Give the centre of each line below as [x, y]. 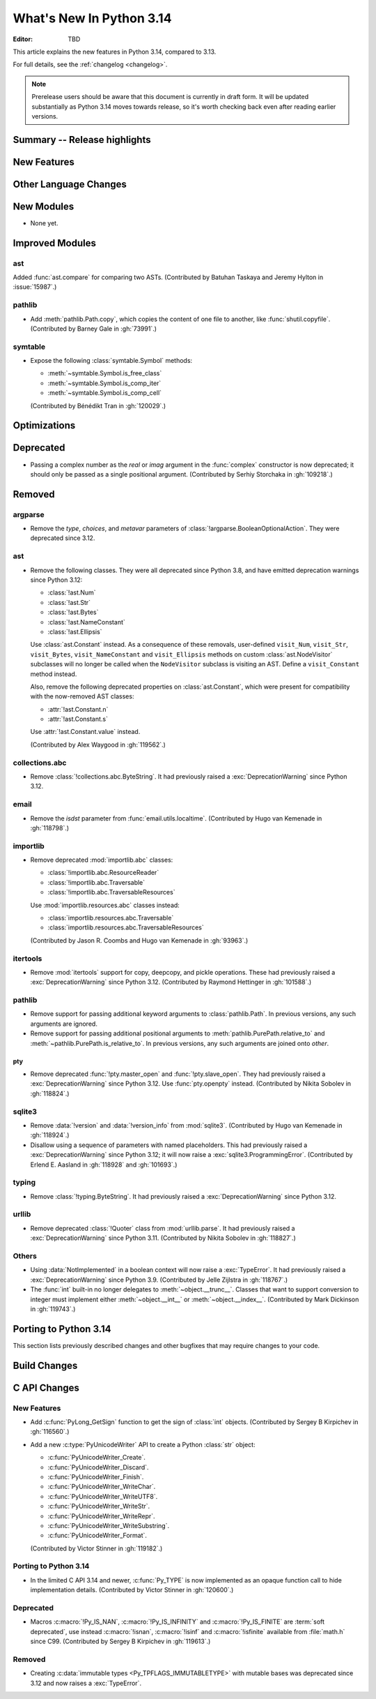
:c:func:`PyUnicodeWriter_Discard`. [98, 1467]
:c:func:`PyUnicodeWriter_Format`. [97, 1536]
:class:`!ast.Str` [69, 602]
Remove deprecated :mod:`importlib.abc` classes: [102, 860]
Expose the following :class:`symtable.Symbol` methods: [111, 361]
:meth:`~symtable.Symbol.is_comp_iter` [104, 383]
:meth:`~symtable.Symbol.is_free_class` [105, 373]
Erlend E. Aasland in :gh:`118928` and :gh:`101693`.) [104, 1165]
